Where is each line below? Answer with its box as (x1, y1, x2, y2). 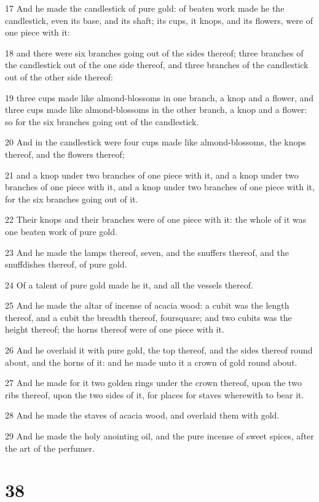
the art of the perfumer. (5, 441, 95, 454)
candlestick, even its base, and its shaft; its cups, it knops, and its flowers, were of (5, 14, 313, 26)
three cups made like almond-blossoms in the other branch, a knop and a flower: (5, 103, 307, 116)
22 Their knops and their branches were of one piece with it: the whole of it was (5, 213, 307, 226)
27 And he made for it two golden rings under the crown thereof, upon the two (5, 376, 302, 389)
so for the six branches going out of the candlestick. (5, 115, 199, 128)
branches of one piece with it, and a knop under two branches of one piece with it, (5, 180, 315, 193)
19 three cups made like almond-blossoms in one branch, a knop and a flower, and (5, 91, 314, 104)
